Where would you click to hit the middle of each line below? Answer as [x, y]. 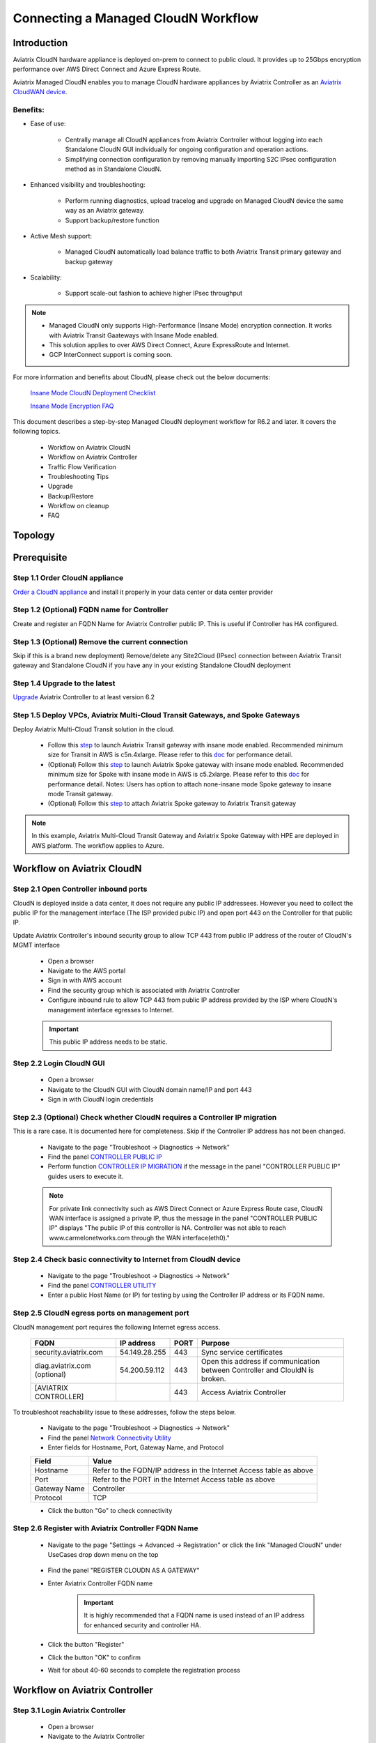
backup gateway [89, 261]
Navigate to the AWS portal [87, 971]
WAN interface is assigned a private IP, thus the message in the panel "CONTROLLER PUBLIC [183, 1218]
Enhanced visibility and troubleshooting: [88, 185]
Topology [34, 536]
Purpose [215, 1344]
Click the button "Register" [86, 1645]
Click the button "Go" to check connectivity [110, 1510]
